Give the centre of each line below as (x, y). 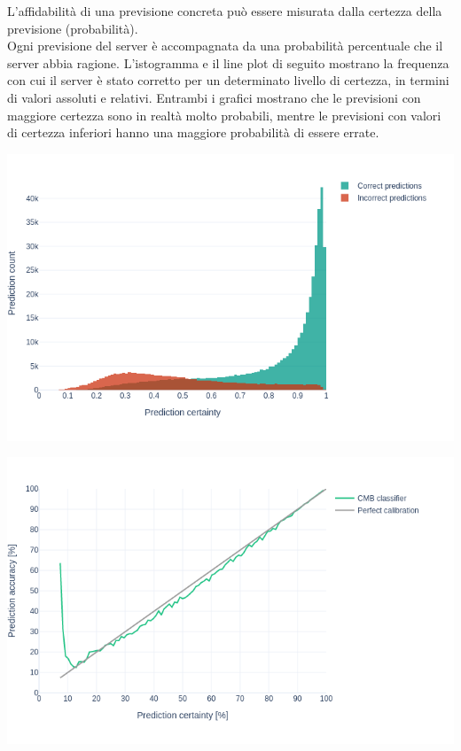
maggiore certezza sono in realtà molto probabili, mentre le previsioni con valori (224, 115)
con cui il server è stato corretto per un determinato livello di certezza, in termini (228, 80)
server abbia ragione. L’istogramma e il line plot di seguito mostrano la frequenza (228, 62)
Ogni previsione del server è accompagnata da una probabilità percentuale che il (225, 46)
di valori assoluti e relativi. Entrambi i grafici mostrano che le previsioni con (214, 97)
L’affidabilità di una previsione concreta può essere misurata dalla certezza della (225, 11)
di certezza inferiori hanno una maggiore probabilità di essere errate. (193, 132)
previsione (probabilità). (73, 28)
